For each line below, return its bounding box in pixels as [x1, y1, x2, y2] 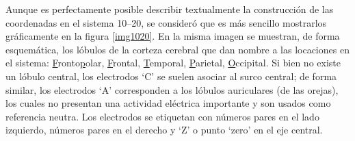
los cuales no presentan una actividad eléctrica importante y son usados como [5, 96, 331, 110]
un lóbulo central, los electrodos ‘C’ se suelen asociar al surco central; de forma [5, 68, 337, 83]
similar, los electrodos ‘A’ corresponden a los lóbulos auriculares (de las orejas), [5, 82, 339, 97]
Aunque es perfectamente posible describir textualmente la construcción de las [5, 2, 334, 16]
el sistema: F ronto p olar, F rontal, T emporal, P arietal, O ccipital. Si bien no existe [5, 55, 341, 70]
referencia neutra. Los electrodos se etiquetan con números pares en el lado [5, 109, 319, 123]
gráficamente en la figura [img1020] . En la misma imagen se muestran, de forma [5, 29, 340, 43]
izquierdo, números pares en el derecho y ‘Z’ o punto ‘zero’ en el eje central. [5, 123, 323, 137]
